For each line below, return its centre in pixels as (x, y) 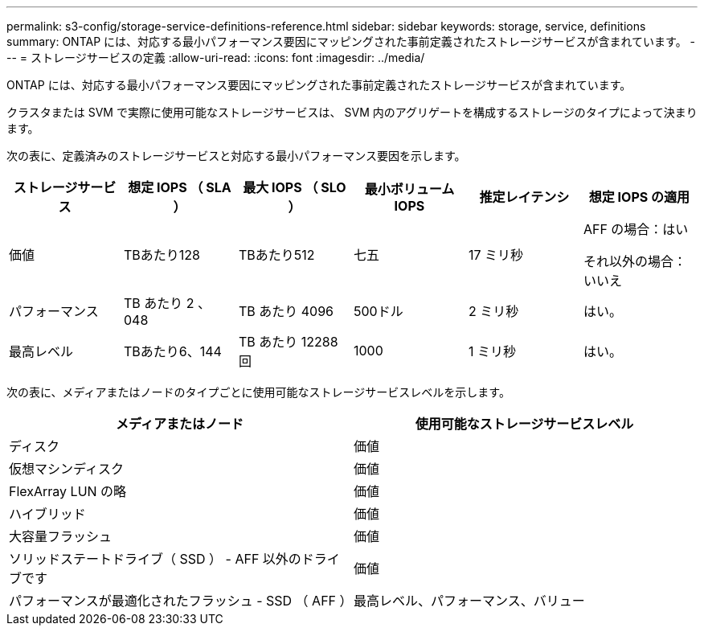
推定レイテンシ (524, 197)
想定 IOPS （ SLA (180, 187)
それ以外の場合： (634, 261)
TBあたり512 (276, 255)
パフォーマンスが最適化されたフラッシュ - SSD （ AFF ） (181, 601)
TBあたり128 (162, 255)
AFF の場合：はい (636, 229)
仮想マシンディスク (66, 469)
